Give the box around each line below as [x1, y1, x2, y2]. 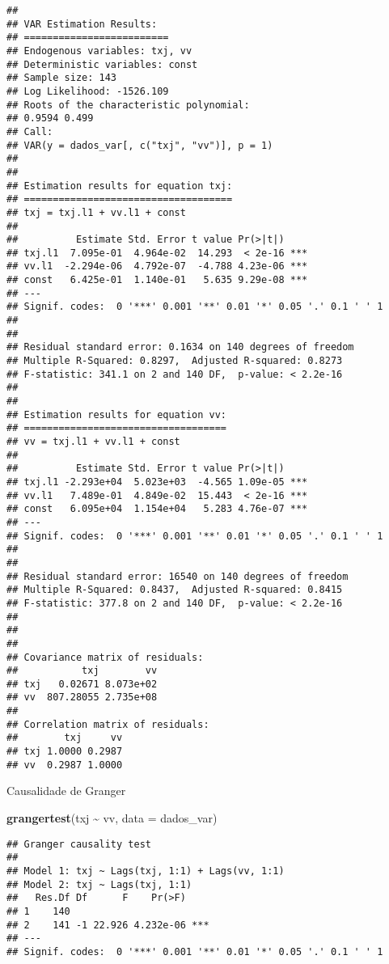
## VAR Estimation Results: [6, 18, 158, 30]
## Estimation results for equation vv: [6, 408, 227, 421]
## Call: [6, 125, 53, 137]
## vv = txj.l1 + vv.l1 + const [6, 436, 180, 447]
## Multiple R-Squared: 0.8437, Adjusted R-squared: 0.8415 [6, 584, 343, 596]
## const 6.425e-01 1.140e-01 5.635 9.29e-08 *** [6, 274, 308, 286]
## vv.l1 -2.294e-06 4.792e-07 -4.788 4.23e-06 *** [6, 260, 308, 273]
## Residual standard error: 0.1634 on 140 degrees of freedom [6, 341, 354, 353]
